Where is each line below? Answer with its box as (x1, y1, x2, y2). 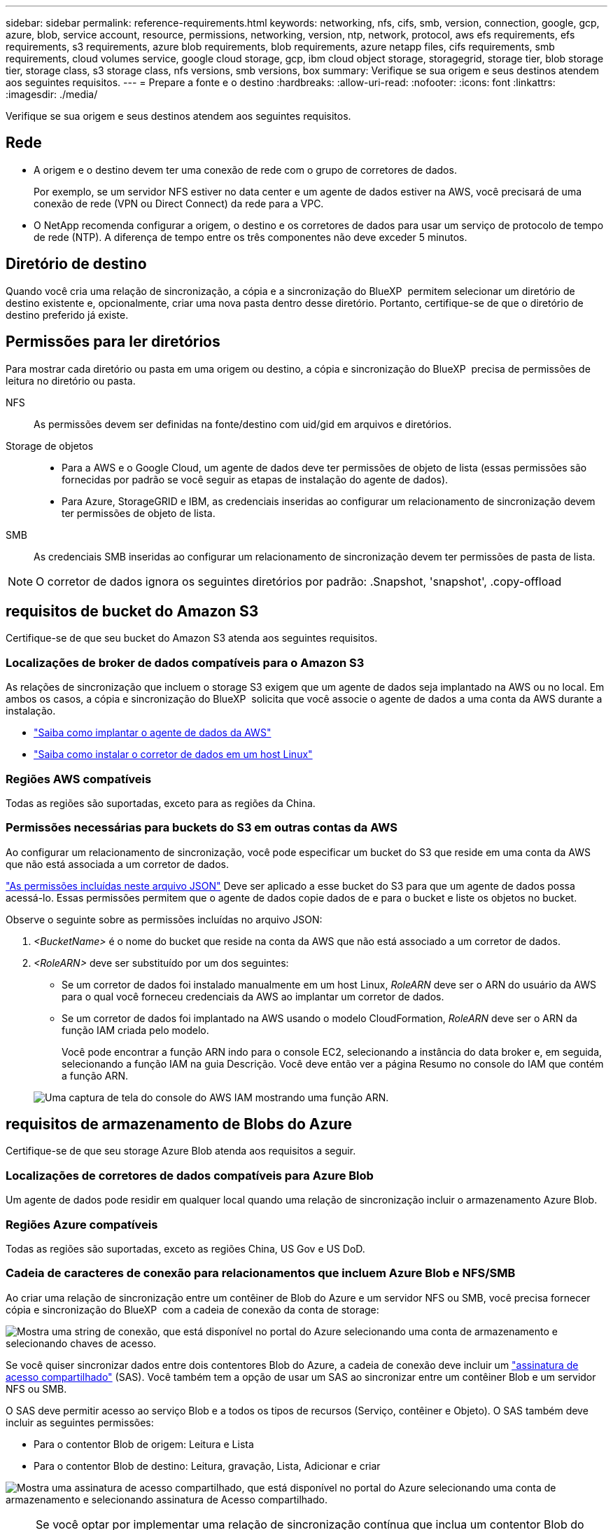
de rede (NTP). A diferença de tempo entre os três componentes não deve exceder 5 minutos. (34, 230, 467, 243)
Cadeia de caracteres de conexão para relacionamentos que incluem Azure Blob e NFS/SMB (6, 1266, 516, 1281)
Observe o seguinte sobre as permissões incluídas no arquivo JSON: (6, 913, 323, 925)
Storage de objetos (6, 439, 94, 452)
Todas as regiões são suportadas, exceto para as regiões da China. (6, 797, 316, 809)
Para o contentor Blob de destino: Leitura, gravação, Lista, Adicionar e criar (34, 1459, 381, 1472)
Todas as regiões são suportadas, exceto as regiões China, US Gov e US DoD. (6, 1242, 365, 1255)
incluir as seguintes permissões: (6, 1416, 154, 1428)
